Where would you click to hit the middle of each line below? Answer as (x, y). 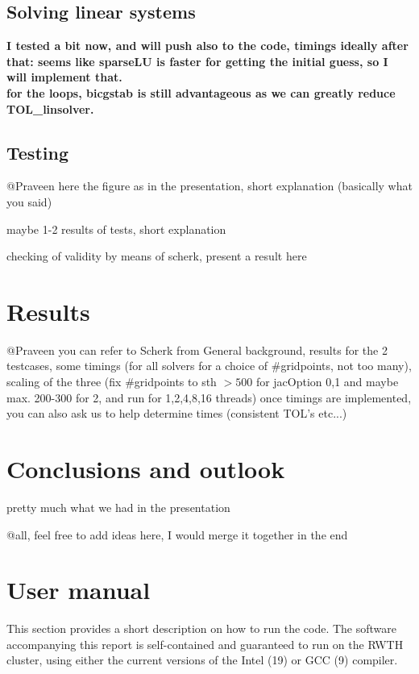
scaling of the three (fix (64, 382)
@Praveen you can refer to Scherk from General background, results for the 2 (197, 349)
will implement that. (64, 77)
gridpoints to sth (175, 382)
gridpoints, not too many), (346, 366)
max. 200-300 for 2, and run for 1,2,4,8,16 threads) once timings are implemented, (209, 397)
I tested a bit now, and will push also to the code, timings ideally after (207, 46)
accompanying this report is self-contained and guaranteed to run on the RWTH (205, 644)
